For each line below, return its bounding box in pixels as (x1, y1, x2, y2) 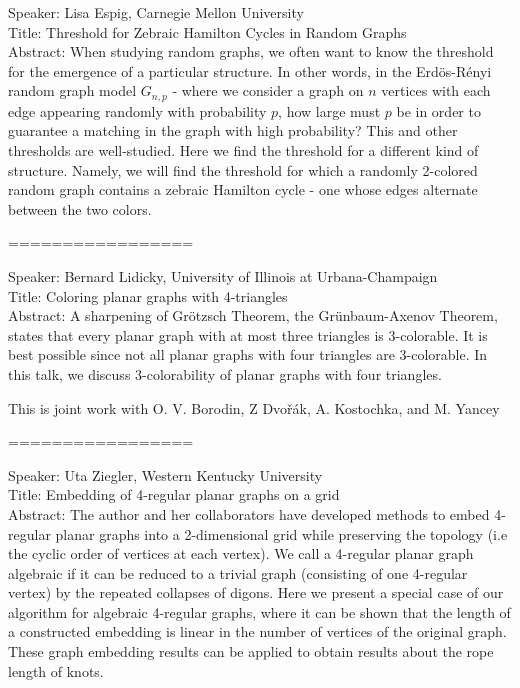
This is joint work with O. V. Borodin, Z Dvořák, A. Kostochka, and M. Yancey (8, 397, 500, 418)
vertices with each (381, 80, 491, 101)
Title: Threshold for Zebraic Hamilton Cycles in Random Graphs (8, 21, 407, 42)
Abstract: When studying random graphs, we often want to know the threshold (8, 41, 494, 62)
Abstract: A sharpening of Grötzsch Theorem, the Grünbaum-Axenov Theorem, (8, 305, 498, 326)
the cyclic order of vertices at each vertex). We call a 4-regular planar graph (8, 543, 474, 564)
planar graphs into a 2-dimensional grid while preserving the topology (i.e (55, 523, 508, 544)
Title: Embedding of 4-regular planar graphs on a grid (8, 484, 340, 505)
